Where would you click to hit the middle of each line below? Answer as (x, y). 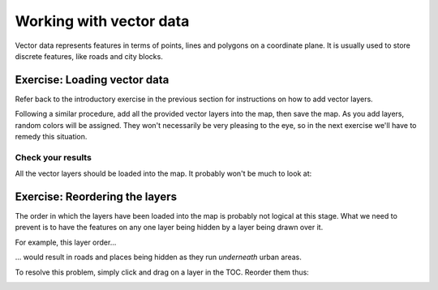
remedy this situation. (51, 137)
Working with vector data (102, 21)
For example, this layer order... (66, 242)
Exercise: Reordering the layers (96, 196)
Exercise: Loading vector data (92, 80)
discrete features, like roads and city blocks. (89, 56)
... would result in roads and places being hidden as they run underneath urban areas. (158, 257)
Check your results (54, 157)
